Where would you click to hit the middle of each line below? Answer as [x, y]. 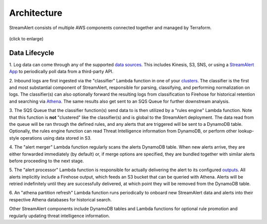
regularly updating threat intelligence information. [60, 216]
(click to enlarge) [26, 38]
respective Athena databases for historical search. [61, 199]
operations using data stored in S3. [56, 138]
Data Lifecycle [32, 53]
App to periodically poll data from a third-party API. [61, 72]
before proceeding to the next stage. [46, 161]
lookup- [246, 131]
